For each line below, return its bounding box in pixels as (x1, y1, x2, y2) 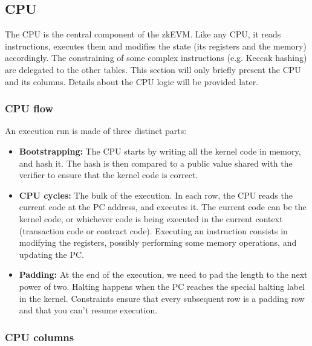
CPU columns (5, 329, 74, 344)
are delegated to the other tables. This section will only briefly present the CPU (5, 63, 301, 75)
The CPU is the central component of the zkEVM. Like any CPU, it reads (5, 28, 281, 40)
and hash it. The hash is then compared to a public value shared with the (19, 156, 293, 169)
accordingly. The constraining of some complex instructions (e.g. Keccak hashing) (5, 51, 307, 64)
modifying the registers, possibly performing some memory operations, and (19, 236, 297, 249)
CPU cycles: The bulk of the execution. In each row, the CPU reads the (19, 188, 293, 201)
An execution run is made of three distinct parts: (5, 124, 187, 137)
